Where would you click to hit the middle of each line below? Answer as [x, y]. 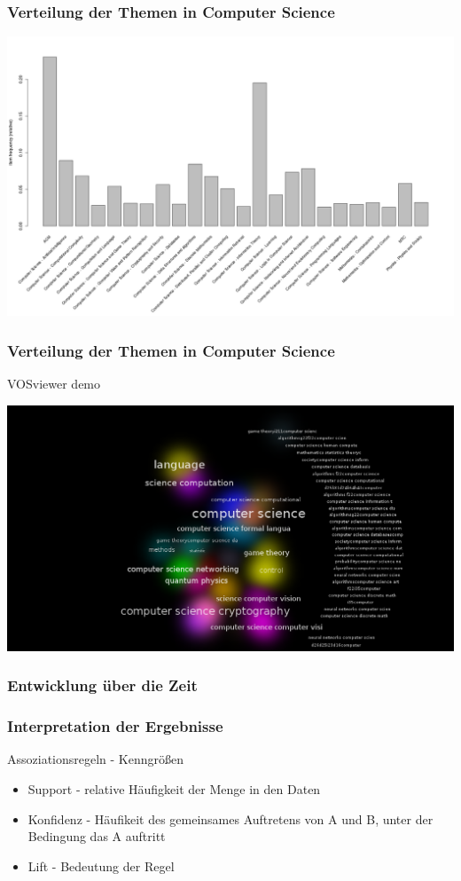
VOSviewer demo [54, 384]
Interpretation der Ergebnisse [115, 726]
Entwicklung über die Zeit [102, 685]
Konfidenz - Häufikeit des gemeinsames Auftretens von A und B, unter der [230, 818]
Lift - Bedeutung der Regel [101, 865]
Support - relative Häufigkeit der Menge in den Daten [174, 788]
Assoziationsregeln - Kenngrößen [96, 759]
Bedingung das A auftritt [97, 836]
